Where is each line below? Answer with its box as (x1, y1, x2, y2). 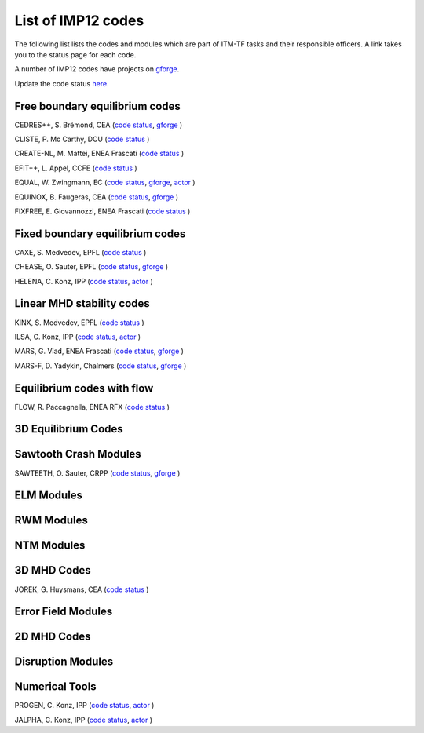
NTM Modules (14, 538, 86, 552)
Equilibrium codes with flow (14, 381, 154, 395)
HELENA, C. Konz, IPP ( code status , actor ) (14, 276, 153, 286)
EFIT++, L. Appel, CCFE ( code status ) (14, 163, 137, 173)
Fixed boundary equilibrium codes (14, 227, 186, 240)
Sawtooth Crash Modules (14, 447, 141, 461)
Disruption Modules (14, 655, 114, 669)
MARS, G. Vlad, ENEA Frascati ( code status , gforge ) (14, 346, 185, 356)
